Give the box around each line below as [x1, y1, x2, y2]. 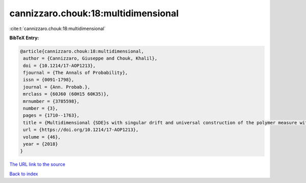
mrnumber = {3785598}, [23, 98, 80, 104]
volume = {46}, [23, 134, 61, 140]
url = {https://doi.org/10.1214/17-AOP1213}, [23, 127, 139, 133]
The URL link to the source [9, 161, 66, 168]
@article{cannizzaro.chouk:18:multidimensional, [20, 48, 144, 54]
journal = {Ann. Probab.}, [23, 84, 90, 90]
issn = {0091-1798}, [23, 77, 74, 83]
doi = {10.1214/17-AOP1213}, [23, 63, 96, 68]
